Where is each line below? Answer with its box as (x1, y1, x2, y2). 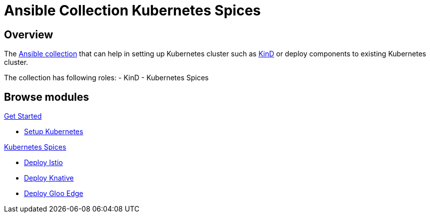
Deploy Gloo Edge (24, 189, 83, 198)
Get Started (4, 112, 42, 121)
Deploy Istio (24, 158, 63, 167)
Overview (4, 28, 53, 41)
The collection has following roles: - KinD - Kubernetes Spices (4, 73, 209, 82)
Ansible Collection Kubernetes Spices (4, 2, 261, 19)
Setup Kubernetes (24, 127, 83, 136)
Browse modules (4, 90, 89, 103)
